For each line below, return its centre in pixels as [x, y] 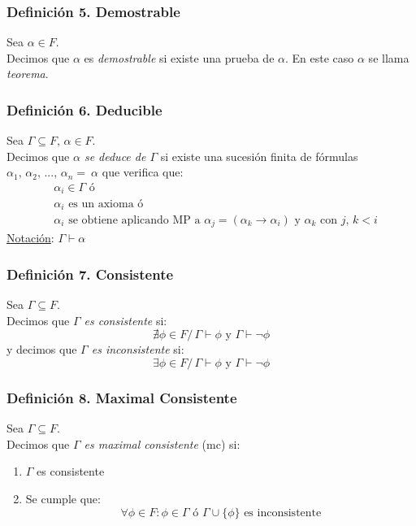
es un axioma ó [106, 204]
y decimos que [42, 349]
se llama [389, 57]
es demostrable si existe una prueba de [179, 57]
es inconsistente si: [138, 349]
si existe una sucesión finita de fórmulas [259, 156]
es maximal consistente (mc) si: [162, 443]
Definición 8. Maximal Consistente [122, 397]
